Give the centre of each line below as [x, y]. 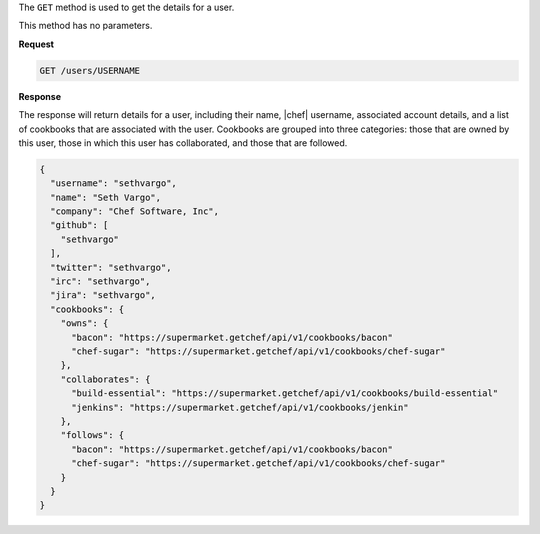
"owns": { [84, 323]
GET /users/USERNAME [89, 70]
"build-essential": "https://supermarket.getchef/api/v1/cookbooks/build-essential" [285, 393]
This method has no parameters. [85, 26]
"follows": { [92, 435]
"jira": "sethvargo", [103, 295]
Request [36, 44]
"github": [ [79, 225]
